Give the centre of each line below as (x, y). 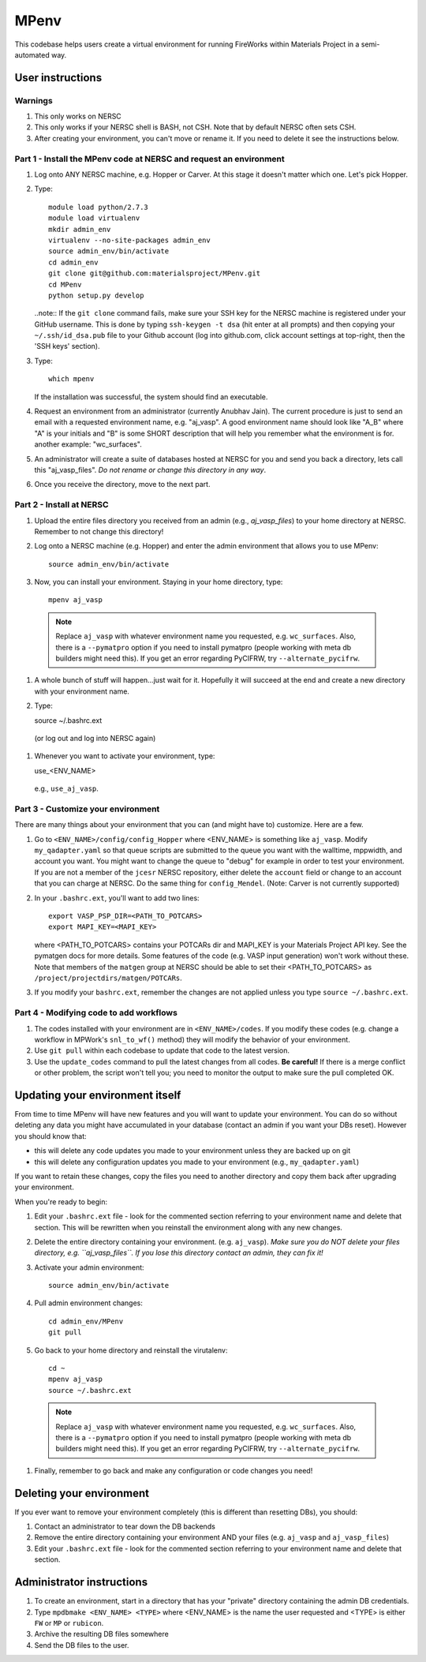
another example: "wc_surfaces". (88, 444)
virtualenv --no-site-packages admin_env (129, 240)
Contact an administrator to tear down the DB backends (125, 1526)
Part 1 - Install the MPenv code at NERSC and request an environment (150, 159)
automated (32, 54)
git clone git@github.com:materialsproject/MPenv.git (154, 273)
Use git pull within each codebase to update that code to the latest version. (162, 1050)
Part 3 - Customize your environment (87, 809)
